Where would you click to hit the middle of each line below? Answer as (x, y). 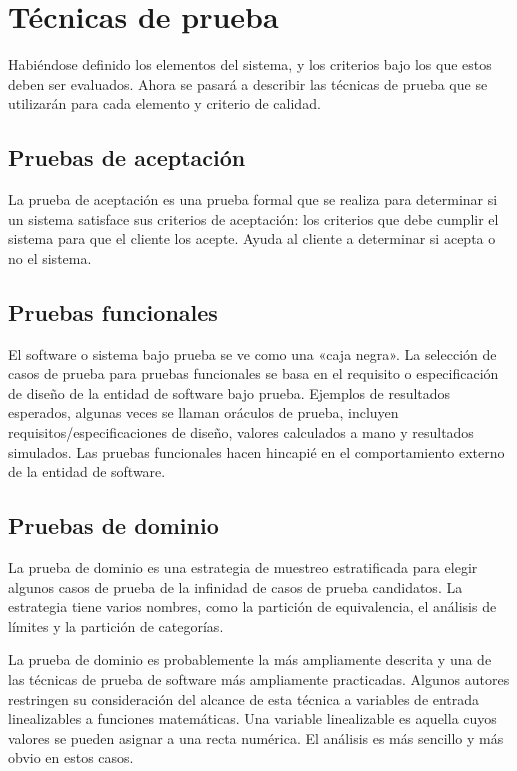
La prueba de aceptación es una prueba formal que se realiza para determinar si (253, 199)
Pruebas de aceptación (127, 157)
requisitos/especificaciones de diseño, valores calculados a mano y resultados (241, 432)
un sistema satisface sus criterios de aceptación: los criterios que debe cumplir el (253, 218)
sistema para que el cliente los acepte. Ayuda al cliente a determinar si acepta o (252, 238)
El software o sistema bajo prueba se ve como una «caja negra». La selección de (252, 353)
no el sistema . (50, 257)
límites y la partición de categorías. (116, 625)
